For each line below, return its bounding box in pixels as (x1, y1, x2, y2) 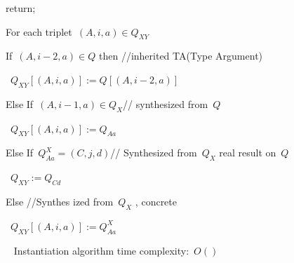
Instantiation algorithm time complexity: (13, 243, 189, 257)
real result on (219, 145, 276, 160)
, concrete (135, 194, 178, 208)
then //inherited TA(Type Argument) (98, 48, 263, 63)
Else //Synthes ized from (6, 194, 114, 208)
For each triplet (6, 24, 72, 39)
